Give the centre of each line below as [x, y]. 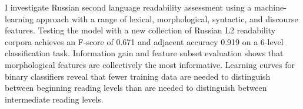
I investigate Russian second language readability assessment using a [128, 7]
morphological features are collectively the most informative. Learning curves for [150, 64]
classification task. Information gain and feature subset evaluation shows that [144, 53]
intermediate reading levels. [54, 99]
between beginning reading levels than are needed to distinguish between [136, 88]
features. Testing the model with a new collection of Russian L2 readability [140, 30]
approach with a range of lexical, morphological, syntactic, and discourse [167, 18]
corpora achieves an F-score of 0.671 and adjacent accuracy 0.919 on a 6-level [144, 41]
